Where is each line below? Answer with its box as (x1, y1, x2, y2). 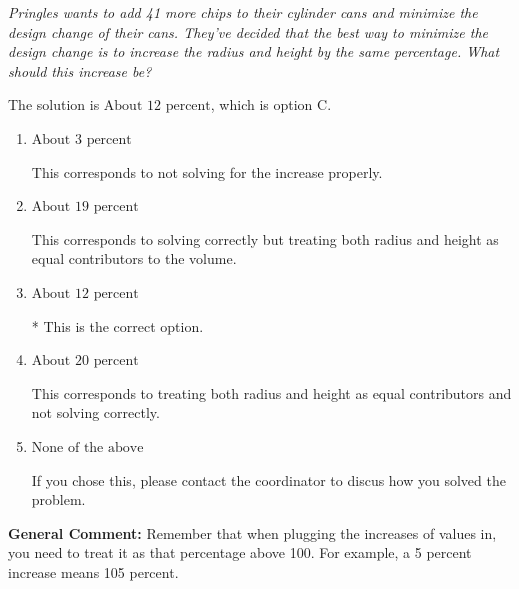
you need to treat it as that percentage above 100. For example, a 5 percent (8, 542, 472, 563)
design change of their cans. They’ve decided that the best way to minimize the (8, 21, 489, 42)
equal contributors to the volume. (31, 248, 237, 269)
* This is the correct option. (31, 315, 204, 336)
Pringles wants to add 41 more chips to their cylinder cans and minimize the (8, 2, 478, 22)
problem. (31, 489, 86, 510)
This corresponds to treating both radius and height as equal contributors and (31, 382, 512, 403)
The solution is (8, 94, 100, 115)
